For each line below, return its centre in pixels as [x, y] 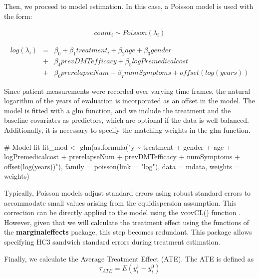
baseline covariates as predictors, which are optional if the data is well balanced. [127, 120]
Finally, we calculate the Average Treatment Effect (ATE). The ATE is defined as [129, 258]
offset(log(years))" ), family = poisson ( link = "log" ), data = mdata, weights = [122, 166]
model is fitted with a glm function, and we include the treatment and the [118, 110]
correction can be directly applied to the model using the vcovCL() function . [123, 212]
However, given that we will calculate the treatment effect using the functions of [127, 222]
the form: [18, 16]
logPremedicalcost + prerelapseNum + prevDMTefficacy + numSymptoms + [122, 156]
